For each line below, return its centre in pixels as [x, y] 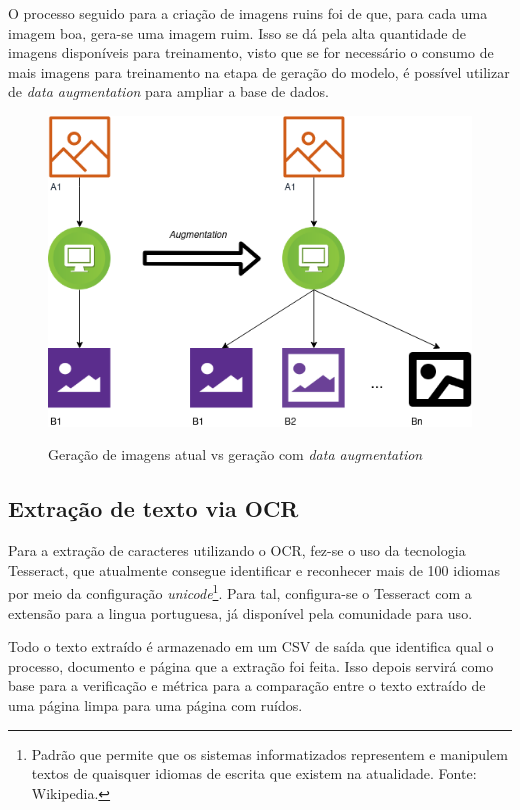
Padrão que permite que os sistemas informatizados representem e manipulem [269, 753]
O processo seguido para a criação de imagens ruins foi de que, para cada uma [248, 13]
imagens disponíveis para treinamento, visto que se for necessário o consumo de [251, 52]
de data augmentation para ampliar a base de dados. [168, 91]
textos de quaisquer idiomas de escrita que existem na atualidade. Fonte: [254, 773]
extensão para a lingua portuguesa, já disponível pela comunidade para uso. [240, 612]
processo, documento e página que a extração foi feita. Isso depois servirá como [251, 665]
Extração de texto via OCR [153, 508]
